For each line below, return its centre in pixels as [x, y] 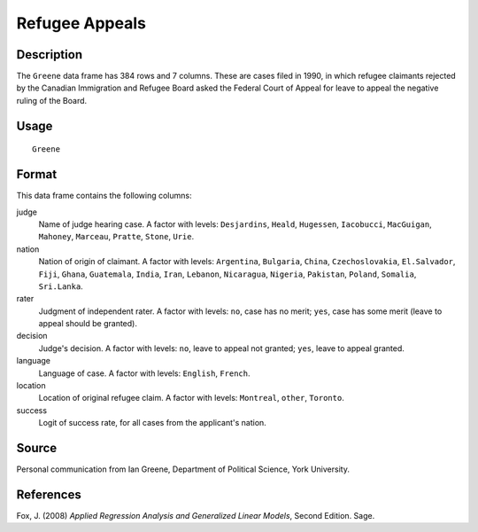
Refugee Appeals [81, 23]
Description [50, 55]
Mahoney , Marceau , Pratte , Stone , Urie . [116, 237]
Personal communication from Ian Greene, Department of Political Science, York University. [183, 469]
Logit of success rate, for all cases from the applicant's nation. [153, 423]
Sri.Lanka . [61, 286]
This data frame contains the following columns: [104, 196]
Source [37, 448]
